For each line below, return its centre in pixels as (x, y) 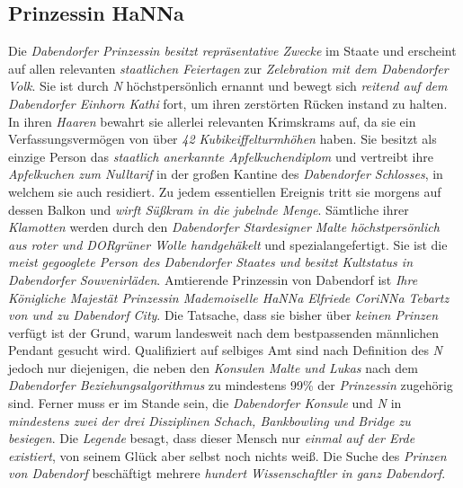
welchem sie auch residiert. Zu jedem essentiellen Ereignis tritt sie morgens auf (225, 191)
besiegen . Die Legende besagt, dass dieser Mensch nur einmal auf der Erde (212, 438)
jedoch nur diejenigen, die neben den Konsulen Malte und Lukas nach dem (213, 367)
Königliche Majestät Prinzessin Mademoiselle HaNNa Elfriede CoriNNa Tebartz (229, 297)
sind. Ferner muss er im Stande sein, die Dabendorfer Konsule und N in (205, 403)
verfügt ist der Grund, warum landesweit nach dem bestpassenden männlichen (223, 332)
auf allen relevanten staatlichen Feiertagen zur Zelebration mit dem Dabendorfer (228, 68)
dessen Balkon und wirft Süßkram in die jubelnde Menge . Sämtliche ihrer (209, 209)
